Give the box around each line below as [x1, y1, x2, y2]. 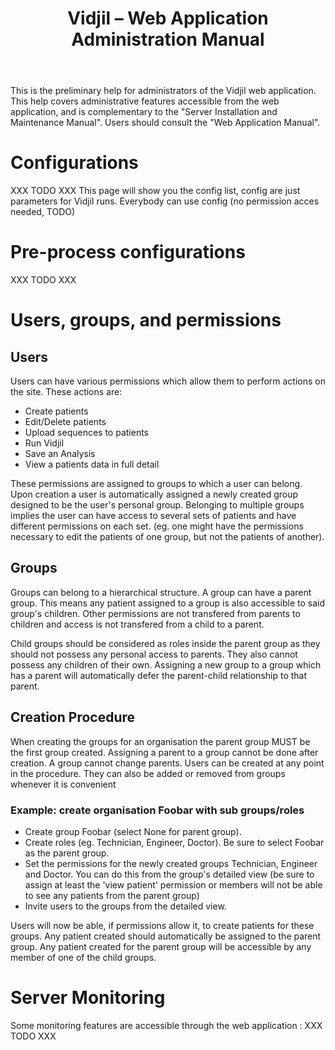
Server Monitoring [10, 987, 166, 1009]
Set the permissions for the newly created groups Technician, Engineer [24, 857, 318, 869]
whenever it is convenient [10, 778, 117, 790]
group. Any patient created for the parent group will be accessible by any [10, 940, 312, 952]
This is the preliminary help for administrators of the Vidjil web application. [10, 85, 317, 97]
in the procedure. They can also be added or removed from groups [10, 767, 286, 779]
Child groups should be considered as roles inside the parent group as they [10, 637, 321, 649]
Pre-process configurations [10, 241, 246, 264]
